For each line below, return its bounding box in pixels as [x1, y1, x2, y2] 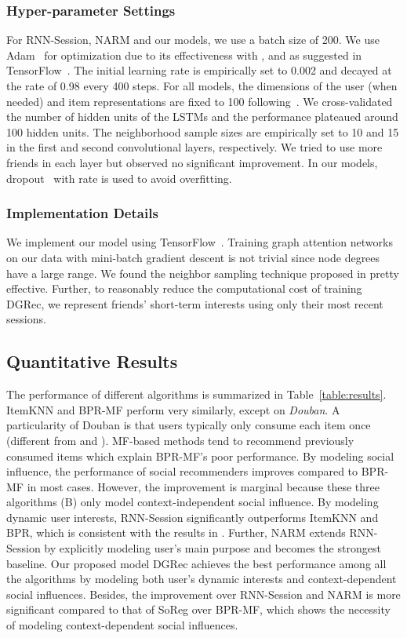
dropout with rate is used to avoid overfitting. [6, 170, 232, 186]
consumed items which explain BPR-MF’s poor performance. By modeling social [6, 447, 394, 464]
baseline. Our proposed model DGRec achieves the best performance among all [6, 555, 387, 571]
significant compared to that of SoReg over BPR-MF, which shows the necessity [6, 601, 391, 618]
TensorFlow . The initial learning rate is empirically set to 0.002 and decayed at [6, 62, 392, 78]
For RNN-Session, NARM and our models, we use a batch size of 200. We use [6, 31, 380, 48]
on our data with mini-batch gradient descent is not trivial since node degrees [6, 249, 380, 265]
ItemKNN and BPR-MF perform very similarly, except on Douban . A [6, 401, 340, 417]
